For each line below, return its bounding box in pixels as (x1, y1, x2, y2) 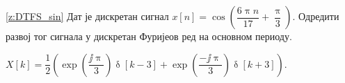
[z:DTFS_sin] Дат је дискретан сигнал (6, 9, 169, 23)
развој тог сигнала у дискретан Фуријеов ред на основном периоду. (6, 29, 292, 43)
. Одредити (292, 9, 339, 23)
